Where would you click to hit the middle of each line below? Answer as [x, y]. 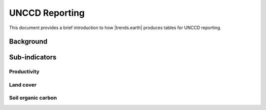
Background [28, 42]
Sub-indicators [33, 57]
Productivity [24, 72]
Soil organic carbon [33, 98]
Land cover [23, 85]
